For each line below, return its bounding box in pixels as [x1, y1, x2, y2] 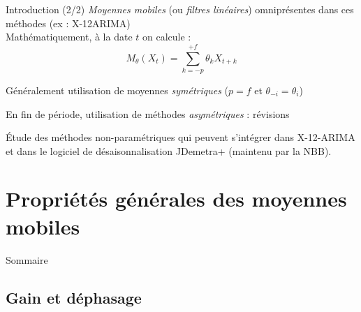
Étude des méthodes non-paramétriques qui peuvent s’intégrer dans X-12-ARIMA [6, 130, 355, 144]
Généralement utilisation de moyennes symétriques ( [6, 82, 229, 97]
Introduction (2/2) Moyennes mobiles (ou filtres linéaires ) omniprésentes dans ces [6, 2, 354, 16]
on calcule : [142, 29, 191, 44]
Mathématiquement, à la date [6, 29, 133, 44]
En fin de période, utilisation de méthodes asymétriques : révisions [6, 106, 290, 121]
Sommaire [6, 252, 48, 267]
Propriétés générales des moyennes [6, 184, 347, 213]
